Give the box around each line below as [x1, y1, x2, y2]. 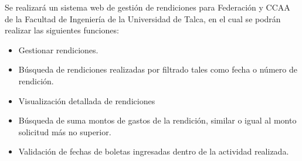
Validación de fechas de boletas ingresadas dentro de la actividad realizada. [18, 145, 289, 157]
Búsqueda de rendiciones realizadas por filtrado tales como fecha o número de [18, 63, 297, 76]
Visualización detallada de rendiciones [18, 94, 155, 107]
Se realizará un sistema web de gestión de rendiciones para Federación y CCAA [5, 1, 290, 13]
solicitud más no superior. [18, 125, 111, 138]
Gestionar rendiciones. [18, 43, 99, 56]
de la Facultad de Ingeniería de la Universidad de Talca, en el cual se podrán [5, 12, 281, 25]
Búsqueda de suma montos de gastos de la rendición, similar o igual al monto [18, 114, 297, 126]
